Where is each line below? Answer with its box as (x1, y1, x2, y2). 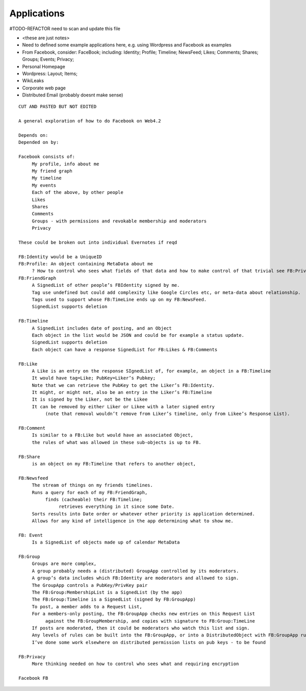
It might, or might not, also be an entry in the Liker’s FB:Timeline (32, 389, 212, 396)
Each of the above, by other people (32, 189, 123, 195)
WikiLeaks (22, 78, 44, 84)
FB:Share (18, 454, 40, 459)
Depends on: (18, 133, 48, 138)
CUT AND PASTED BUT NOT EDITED (18, 104, 97, 110)
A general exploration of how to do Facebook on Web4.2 (18, 118, 161, 124)
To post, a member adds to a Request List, (32, 604, 142, 609)
